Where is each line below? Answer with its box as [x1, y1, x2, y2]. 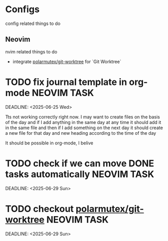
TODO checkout [5, 203, 74, 215]
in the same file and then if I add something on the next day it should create [5, 125, 163, 131]
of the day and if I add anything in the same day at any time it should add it [5, 119, 161, 125]
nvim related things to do [5, 48, 57, 54]
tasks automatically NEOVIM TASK [5, 168, 154, 180]
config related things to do [5, 20, 61, 26]
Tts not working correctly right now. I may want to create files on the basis [5, 113, 160, 120]
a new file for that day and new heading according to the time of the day [5, 130, 156, 136]
